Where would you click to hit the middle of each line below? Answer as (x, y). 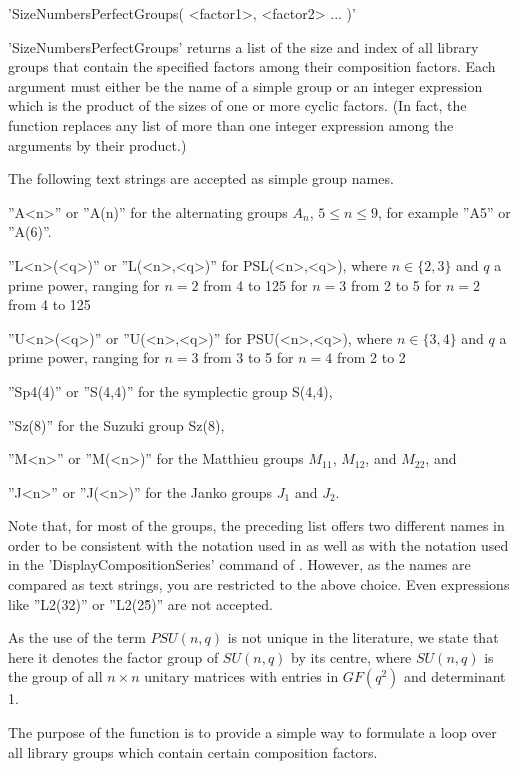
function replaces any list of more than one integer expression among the (231, 124)
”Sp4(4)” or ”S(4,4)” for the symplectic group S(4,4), (170, 390)
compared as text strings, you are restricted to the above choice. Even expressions (259, 584)
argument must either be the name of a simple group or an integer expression (245, 85)
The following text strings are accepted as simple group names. (201, 178)
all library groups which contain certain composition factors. (193, 751)
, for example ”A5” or (444, 211)
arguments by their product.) (97, 144)
